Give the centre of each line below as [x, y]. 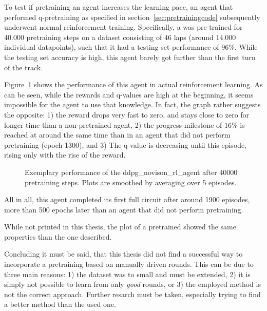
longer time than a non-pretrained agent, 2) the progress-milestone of [113, 124]
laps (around [194, 37]
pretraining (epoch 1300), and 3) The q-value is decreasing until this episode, [126, 144]
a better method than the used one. [60, 304]
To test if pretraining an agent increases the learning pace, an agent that [119, 7]
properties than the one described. [58, 236]
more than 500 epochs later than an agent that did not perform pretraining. [124, 209]
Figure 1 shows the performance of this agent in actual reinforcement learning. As [133, 84]
